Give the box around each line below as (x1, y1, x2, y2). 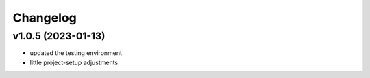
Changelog (12, 10, 77, 25)
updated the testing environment (29, 49, 123, 57)
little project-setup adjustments (29, 58, 119, 66)
